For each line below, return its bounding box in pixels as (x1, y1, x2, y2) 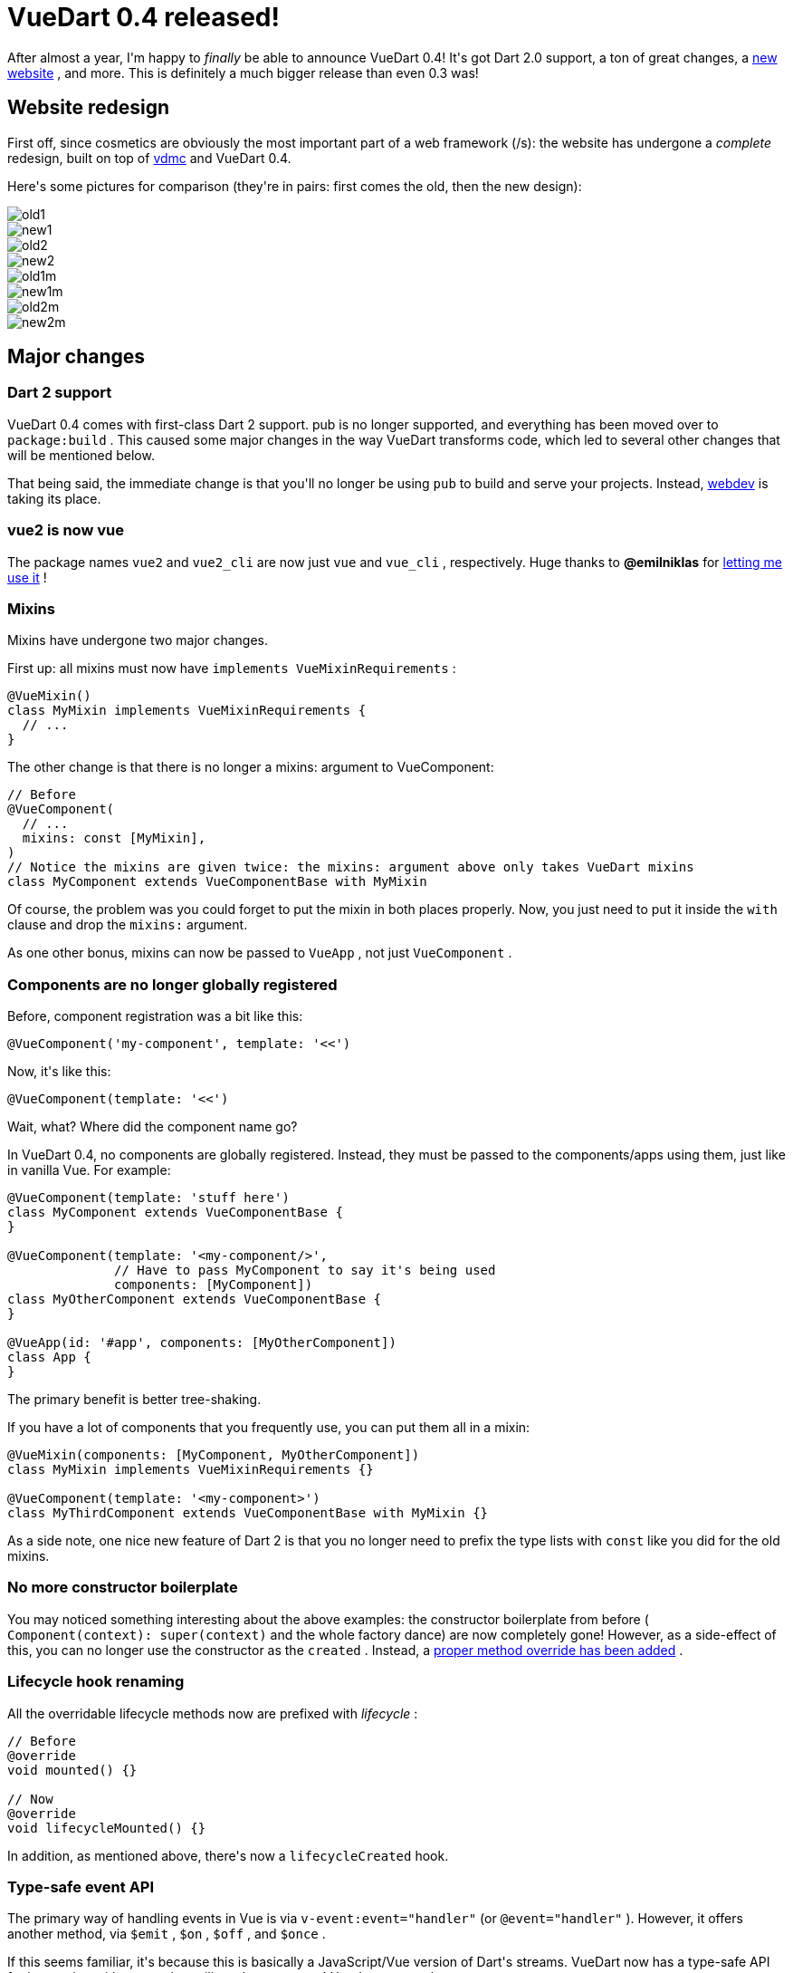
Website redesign (7, 96, 170, 120)
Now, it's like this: (7, 1063, 111, 1080)
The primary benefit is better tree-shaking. (7, 1391, 262, 1408)
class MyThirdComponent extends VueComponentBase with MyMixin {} (7, 1506, 489, 1521)
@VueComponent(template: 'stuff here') (7, 1190, 290, 1206)
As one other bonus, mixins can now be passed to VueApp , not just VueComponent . (7, 945, 512, 961)
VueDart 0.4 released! (7, 2, 280, 33)
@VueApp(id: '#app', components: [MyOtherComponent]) (7, 1335, 396, 1351)
